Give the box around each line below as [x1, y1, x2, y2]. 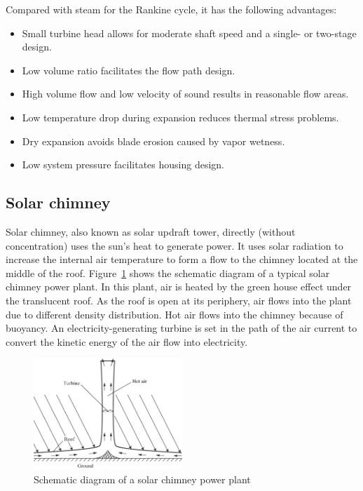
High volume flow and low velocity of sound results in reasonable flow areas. [22, 86, 349, 101]
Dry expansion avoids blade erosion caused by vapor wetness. [22, 133, 285, 148]
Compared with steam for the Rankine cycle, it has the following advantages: [6, 2, 337, 16]
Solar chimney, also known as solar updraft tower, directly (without [6, 224, 296, 238]
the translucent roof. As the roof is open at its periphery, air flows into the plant [6, 292, 352, 307]
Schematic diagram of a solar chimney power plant [34, 471, 251, 486]
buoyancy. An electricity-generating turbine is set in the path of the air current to [6, 321, 357, 335]
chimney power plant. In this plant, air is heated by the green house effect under [6, 279, 352, 294]
